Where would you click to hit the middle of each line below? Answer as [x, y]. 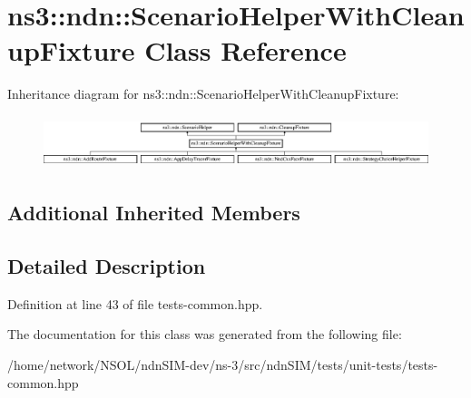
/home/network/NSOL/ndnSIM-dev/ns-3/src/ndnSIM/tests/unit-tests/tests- [223, 365]
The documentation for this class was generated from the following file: [205, 334]
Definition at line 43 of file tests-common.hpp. [135, 303]
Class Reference [245, 50]
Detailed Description [107, 266]
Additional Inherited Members [154, 213]
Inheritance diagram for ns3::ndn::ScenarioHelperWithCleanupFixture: [203, 94]
